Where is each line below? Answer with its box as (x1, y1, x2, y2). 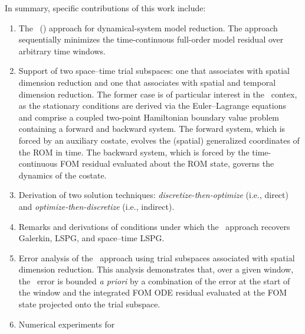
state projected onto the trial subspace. (18, 298, 160, 310)
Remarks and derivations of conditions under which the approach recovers (18, 220, 290, 232)
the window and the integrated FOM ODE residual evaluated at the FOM (18, 286, 287, 299)
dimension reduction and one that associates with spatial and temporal (18, 76, 276, 88)
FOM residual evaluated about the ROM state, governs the (60, 157, 274, 170)
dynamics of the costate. (18, 168, 107, 181)
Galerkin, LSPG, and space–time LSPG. (18, 232, 165, 244)
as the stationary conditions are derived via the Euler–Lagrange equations (18, 99, 286, 112)
